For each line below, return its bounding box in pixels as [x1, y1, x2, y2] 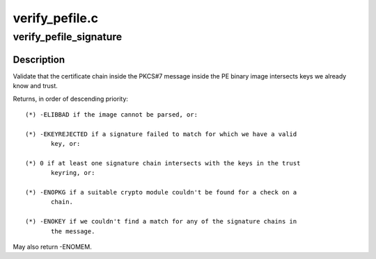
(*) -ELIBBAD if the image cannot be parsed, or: [25, 110, 198, 118]
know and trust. [13, 82, 58, 90]
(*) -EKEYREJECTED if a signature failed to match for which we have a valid [25, 130, 297, 138]
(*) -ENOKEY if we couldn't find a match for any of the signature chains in [25, 217, 297, 226]
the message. [51, 227, 95, 235]
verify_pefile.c [13, 10, 99, 26]
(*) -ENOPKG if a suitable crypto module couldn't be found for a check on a [25, 188, 297, 197]
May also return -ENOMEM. [13, 242, 92, 251]
